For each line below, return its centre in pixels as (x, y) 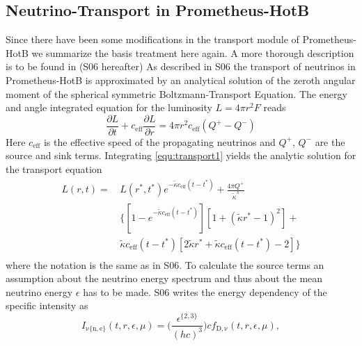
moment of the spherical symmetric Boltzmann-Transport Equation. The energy (176, 93)
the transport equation (54, 169)
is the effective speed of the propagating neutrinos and (159, 141)
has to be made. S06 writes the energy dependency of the (205, 291)
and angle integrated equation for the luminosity (109, 107)
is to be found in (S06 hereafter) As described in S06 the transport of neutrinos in (181, 66)
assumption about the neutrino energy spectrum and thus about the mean (164, 278)
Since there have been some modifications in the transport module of (152, 39)
